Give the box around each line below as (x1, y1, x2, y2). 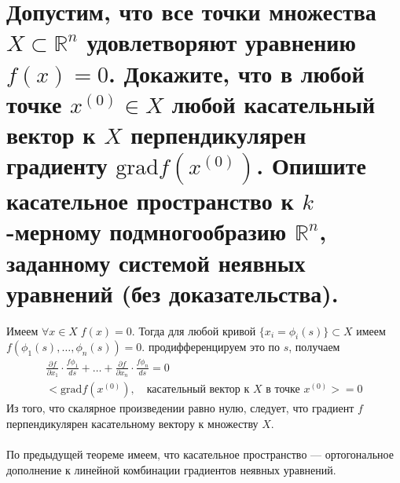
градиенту (6, 149, 108, 181)
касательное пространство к (6, 185, 294, 217)
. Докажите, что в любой (108, 57, 365, 89)
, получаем (288, 338, 340, 355)
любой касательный (171, 87, 376, 119)
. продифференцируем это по (141, 338, 281, 355)
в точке (266, 384, 300, 396)
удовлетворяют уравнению (86, 26, 356, 58)
